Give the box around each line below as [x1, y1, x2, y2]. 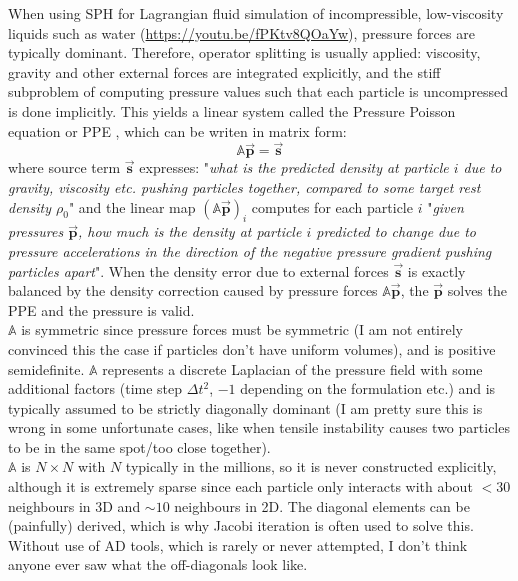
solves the [447, 280, 507, 301]
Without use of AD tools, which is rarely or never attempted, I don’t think [8, 534, 468, 555]
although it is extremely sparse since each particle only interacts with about [8, 476, 473, 497]
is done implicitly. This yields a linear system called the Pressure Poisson [8, 100, 456, 121]
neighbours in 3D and [8, 495, 141, 516]
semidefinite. [8, 358, 85, 379]
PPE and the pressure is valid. [8, 299, 195, 320]
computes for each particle [251, 196, 413, 217]
